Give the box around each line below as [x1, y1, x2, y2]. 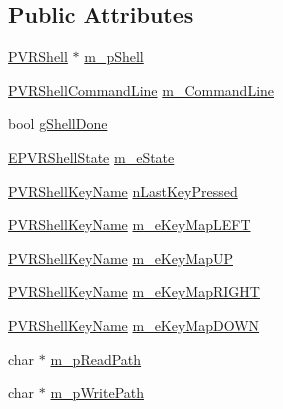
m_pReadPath [50, 348, 142, 369]
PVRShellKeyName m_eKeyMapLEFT [8, 214, 251, 235]
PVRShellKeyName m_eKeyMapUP [8, 247, 234, 268]
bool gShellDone [8, 113, 108, 134]
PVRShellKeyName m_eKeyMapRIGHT [8, 281, 260, 302]
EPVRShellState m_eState [8, 146, 175, 167]
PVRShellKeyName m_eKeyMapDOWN [8, 314, 260, 335]
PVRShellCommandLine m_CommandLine [8, 79, 275, 100]
